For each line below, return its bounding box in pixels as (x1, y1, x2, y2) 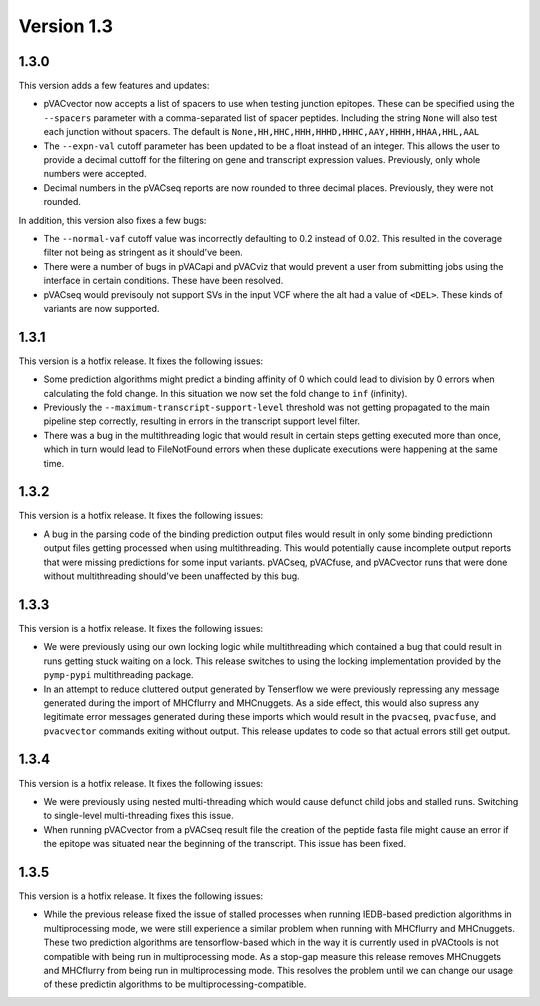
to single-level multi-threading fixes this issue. (43, 810, 234, 822)
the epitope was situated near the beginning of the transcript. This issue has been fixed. (43, 838, 407, 850)
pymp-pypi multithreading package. (43, 669, 194, 681)
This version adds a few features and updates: (18, 80, 210, 92)
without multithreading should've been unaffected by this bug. (43, 570, 300, 582)
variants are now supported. (43, 302, 160, 314)
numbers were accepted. (43, 168, 147, 180)
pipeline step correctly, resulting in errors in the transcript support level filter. (43, 415, 360, 427)
